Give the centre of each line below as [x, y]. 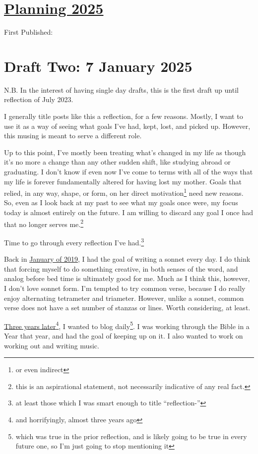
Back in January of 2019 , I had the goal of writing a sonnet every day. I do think [127, 259]
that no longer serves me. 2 [44, 223]
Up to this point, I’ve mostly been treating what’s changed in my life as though [125, 152]
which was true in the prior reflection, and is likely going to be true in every [131, 436]
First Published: [29, 32]
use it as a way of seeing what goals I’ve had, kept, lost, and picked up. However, [127, 126]
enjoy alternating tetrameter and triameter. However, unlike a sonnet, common [124, 298]
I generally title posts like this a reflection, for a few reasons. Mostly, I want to [124, 116]
